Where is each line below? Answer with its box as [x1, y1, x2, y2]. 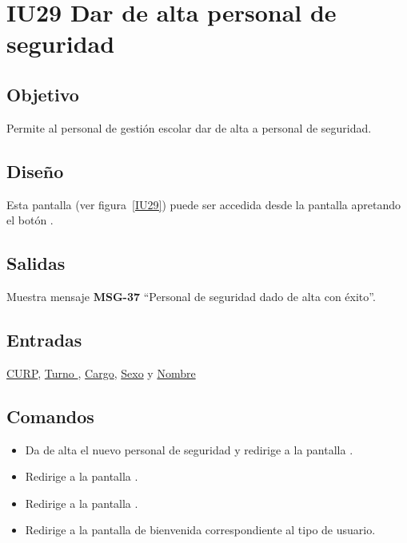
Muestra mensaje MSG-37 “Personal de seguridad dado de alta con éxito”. [6, 287, 376, 304]
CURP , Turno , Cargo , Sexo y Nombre [6, 364, 196, 381]
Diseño [6, 158, 64, 183]
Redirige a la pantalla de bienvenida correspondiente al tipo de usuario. [25, 521, 376, 538]
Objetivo [6, 81, 79, 106]
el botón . [6, 212, 54, 228]
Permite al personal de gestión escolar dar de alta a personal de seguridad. [6, 119, 372, 136]
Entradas [6, 327, 82, 351]
